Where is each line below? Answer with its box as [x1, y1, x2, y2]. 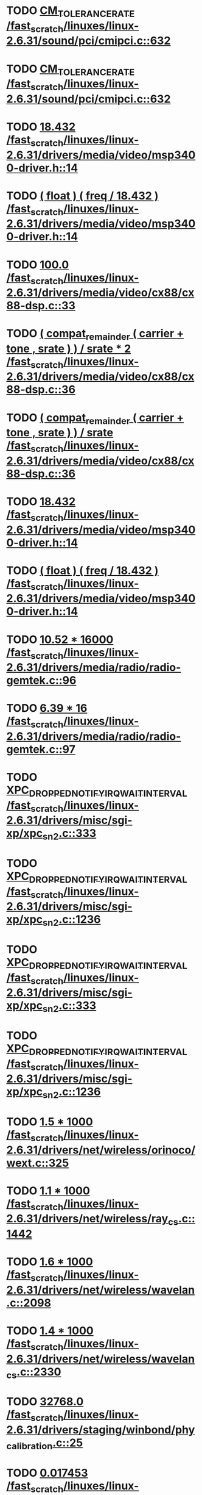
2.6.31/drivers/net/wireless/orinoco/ [6, 1143, 196, 1156]
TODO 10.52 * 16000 [6, 633, 114, 647]
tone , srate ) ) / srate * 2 [6, 342, 131, 356]
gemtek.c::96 [6, 673, 77, 687]
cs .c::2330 [6, 1364, 61, 1381]
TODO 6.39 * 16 [6, 701, 88, 715]
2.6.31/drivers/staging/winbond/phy [6, 1422, 195, 1436]
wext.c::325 [6, 1156, 69, 1170]
